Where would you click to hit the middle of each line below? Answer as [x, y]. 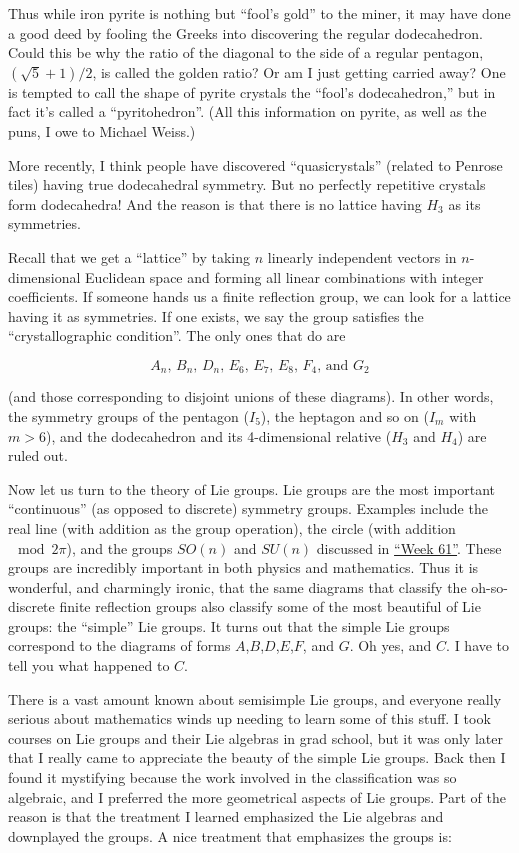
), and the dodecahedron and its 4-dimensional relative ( [218, 435]
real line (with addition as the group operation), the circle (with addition [232, 527]
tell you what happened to [89, 665]
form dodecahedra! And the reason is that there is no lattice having [215, 203]
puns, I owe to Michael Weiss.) [102, 130]
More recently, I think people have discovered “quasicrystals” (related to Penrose [255, 164]
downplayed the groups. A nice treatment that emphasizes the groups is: [230, 835]
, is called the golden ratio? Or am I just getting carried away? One [299, 71]
